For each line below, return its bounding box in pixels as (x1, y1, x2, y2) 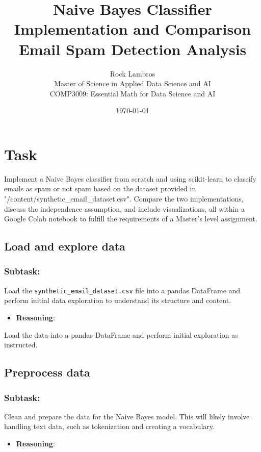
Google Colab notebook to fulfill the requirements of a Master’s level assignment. (4, 213, 257, 224)
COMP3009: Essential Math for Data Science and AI (49, 88, 216, 98)
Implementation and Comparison (14, 18, 251, 39)
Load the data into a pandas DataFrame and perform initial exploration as (4, 329, 238, 340)
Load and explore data (4, 238, 125, 254)
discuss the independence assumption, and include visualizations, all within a (4, 203, 245, 214)
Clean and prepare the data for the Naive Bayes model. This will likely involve (4, 411, 250, 421)
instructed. (4, 339, 38, 350)
